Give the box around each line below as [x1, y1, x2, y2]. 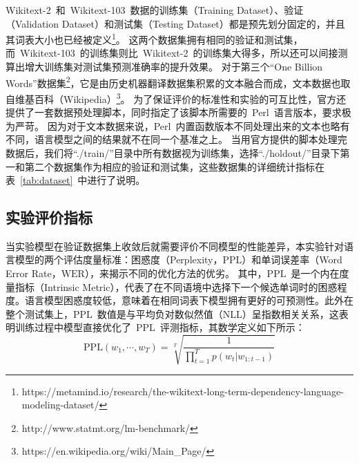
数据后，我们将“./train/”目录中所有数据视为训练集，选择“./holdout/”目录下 [6, 145, 340, 160]
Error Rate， [6, 266, 61, 281]
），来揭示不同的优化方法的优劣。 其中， [84, 266, 267, 281]
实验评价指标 [6, 207, 93, 228]
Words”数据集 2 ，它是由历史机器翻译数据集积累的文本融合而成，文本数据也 [6, 73, 341, 90]
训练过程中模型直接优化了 [14, 320, 131, 334]
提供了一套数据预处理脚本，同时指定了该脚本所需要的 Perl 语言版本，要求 [6, 105, 342, 120]
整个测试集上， [6, 306, 73, 321]
